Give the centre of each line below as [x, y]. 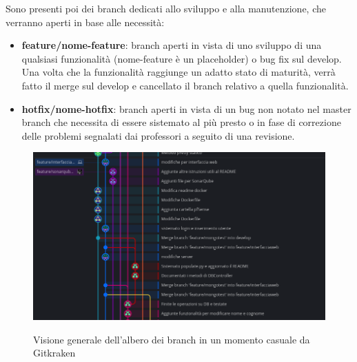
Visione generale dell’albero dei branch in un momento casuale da [172, 339]
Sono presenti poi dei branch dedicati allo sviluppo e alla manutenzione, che [166, 8]
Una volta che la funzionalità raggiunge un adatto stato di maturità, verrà [178, 72]
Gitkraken [54, 353]
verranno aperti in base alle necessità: [85, 22]
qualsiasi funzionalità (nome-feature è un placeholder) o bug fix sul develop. [182, 58]
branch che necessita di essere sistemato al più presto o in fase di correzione [181, 122]
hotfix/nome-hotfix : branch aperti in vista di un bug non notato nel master [186, 108]
